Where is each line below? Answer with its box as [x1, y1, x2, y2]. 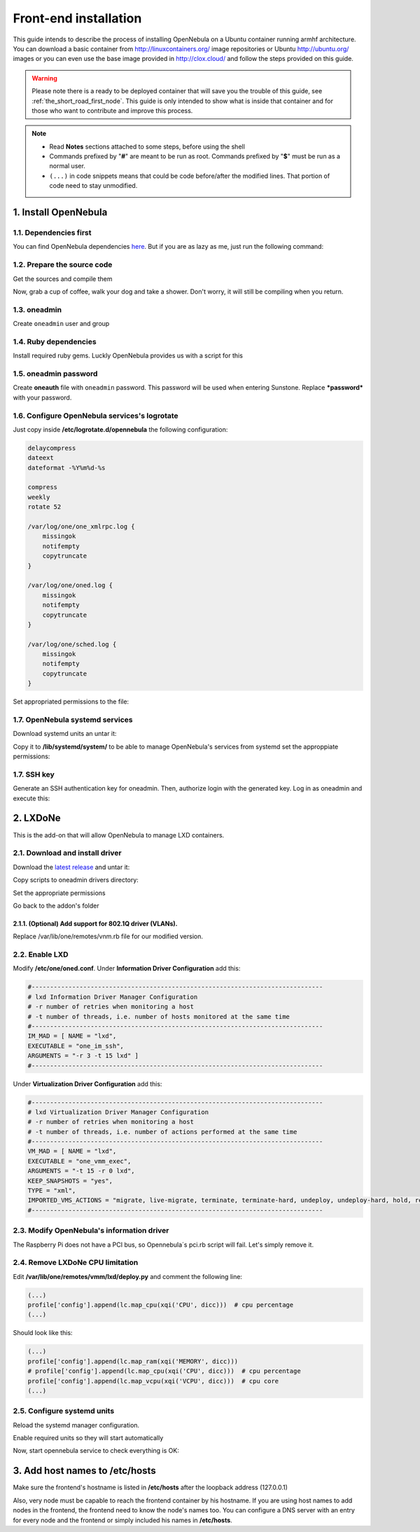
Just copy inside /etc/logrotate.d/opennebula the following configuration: [13, 425, 228, 434]
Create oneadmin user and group [13, 320, 110, 328]
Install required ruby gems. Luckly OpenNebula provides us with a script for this [13, 351, 243, 360]
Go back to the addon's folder [13, 901, 99, 910]
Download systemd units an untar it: [13, 730, 117, 738]
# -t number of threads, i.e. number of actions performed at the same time [27, 1128, 297, 1135]
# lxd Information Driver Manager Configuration [27, 992, 198, 1001]
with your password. [13, 393, 72, 402]
